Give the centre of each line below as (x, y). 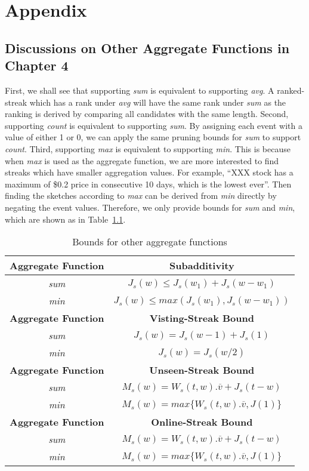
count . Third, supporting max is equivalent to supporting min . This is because (148, 148)
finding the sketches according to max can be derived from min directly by (141, 196)
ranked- (291, 90)
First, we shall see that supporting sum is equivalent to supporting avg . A (140, 90)
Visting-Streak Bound (202, 318)
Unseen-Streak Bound (202, 370)
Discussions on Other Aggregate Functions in (147, 47)
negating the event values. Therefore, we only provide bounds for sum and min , (150, 207)
